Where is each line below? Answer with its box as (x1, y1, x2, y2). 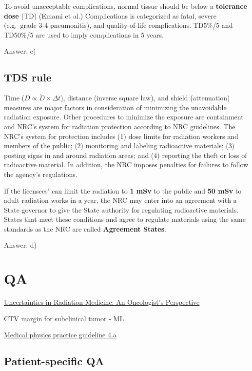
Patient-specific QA (4, 353, 104, 369)
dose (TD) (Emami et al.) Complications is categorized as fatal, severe (4, 10, 216, 20)
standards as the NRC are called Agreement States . (4, 223, 166, 234)
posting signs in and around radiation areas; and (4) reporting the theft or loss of (4, 150, 247, 160)
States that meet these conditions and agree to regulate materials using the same (4, 214, 246, 224)
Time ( (4, 93, 24, 103)
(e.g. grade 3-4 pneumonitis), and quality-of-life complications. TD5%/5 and (4, 20, 233, 30)
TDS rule (4, 70, 52, 85)
